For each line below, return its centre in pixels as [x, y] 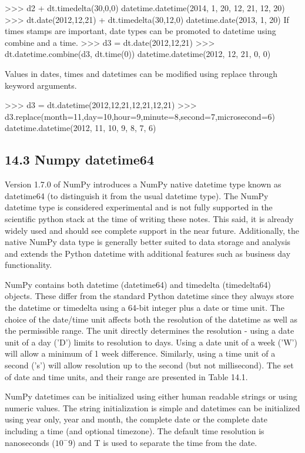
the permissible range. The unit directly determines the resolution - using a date [150, 330]
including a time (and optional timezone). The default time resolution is [135, 431]
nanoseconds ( [30, 442]
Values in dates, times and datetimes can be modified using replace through [141, 73]
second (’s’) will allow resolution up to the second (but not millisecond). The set [149, 365]
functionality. [29, 265]
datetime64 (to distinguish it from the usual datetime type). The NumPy [137, 195]
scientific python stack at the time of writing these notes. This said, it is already [149, 218]
